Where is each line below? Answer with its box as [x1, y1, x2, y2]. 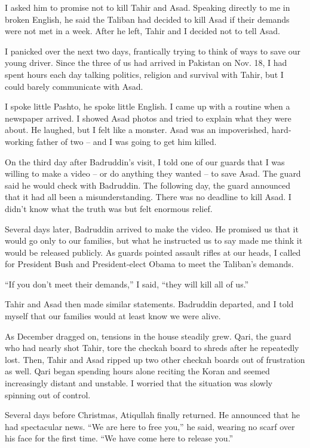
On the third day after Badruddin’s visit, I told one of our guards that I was [5, 155, 285, 168]
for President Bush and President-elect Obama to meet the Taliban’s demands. [5, 258, 294, 270]
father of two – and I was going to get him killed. [36, 135, 217, 147]
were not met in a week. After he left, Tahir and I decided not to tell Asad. [5, 25, 280, 37]
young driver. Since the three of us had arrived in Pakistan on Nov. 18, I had [5, 56, 287, 69]
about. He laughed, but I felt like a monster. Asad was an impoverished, [5, 123, 269, 136]
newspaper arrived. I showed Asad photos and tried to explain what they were [5, 111, 291, 124]
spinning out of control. [5, 388, 91, 401]
